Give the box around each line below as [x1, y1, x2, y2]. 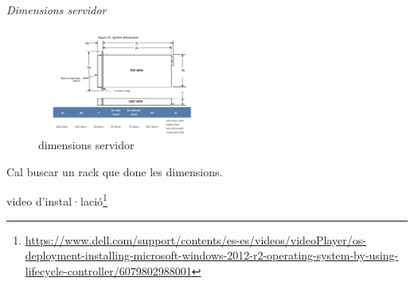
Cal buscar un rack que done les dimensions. [6, 163, 223, 179]
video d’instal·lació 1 [6, 191, 107, 210]
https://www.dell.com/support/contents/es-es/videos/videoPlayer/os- [25, 231, 366, 248]
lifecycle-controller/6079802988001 [25, 262, 192, 279]
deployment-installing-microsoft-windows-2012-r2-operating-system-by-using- [25, 247, 399, 264]
